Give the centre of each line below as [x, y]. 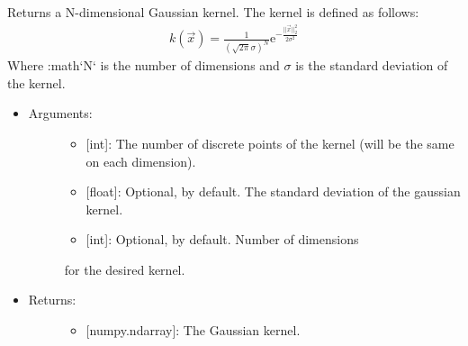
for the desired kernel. [125, 269]
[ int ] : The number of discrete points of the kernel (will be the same [270, 143]
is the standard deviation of [372, 65]
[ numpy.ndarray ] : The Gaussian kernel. [193, 330]
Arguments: [60, 113]
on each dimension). [141, 161]
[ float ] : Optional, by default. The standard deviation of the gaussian [273, 191]
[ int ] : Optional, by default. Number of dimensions [222, 239]
